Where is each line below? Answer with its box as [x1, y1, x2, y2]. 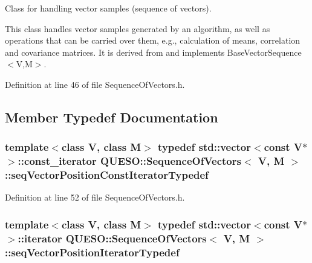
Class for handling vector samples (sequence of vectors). [5, 2, 212, 14]
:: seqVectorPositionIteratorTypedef [5, 244, 180, 259]
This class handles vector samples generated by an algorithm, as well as [5, 22, 270, 35]
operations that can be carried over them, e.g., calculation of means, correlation [5, 34, 301, 47]
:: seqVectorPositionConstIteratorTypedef [5, 167, 209, 182]
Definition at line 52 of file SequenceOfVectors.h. [5, 191, 185, 204]
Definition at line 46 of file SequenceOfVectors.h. [5, 78, 185, 90]
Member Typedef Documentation [5, 107, 218, 126]
